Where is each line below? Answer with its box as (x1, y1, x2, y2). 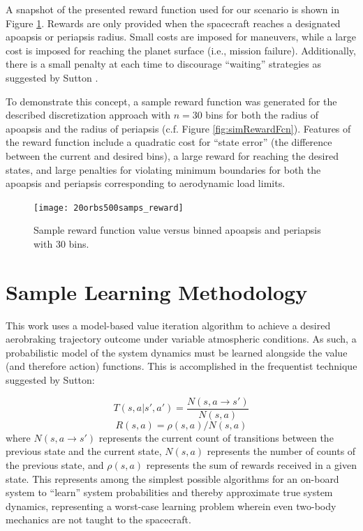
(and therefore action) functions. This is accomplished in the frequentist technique (6, 359, 357, 373)
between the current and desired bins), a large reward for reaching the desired (6, 148, 339, 163)
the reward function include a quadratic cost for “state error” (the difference (6, 135, 332, 149)
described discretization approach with (6, 107, 170, 122)
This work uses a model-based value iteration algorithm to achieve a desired (6, 317, 331, 332)
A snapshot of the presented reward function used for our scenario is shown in (6, 2, 339, 16)
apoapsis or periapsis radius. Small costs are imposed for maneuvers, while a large (6, 29, 356, 44)
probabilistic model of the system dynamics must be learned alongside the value (6, 345, 348, 359)
